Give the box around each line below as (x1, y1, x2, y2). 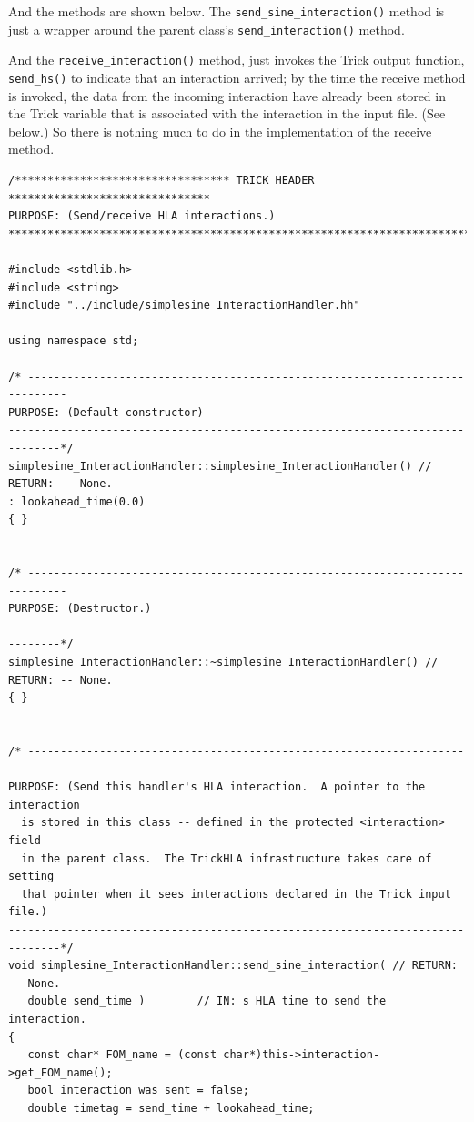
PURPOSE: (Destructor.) (8, 602, 152, 616)
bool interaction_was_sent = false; (27, 1084, 249, 1097)
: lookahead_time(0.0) (8, 495, 146, 508)
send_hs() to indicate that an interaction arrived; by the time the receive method (8, 67, 466, 87)
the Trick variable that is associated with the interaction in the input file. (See (8, 104, 446, 123)
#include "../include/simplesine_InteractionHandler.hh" (8, 299, 360, 312)
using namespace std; (8, 334, 139, 348)
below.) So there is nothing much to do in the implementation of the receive (8, 121, 432, 140)
